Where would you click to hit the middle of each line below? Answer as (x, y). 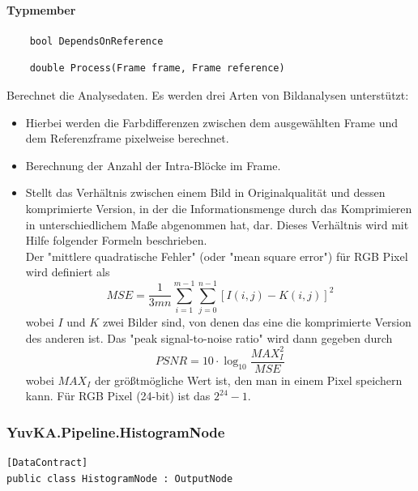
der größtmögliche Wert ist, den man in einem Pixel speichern (248, 380)
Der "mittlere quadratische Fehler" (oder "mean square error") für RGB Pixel (217, 256)
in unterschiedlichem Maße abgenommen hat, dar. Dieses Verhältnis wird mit (217, 224)
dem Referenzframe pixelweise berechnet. (127, 138)
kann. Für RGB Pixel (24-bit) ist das (118, 396)
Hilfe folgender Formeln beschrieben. (116, 240)
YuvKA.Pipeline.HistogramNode (116, 431)
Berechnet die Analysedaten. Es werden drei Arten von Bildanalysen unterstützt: (208, 94)
